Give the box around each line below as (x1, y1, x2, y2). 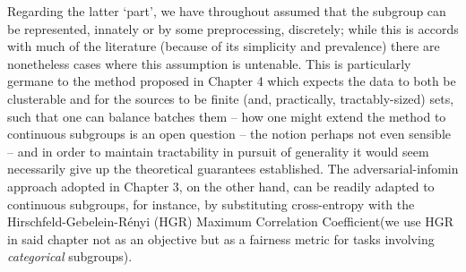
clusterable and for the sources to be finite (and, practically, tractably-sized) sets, (7, 89, 454, 107)
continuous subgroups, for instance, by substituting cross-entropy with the (7, 194, 415, 213)
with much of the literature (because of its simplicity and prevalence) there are (7, 37, 440, 55)
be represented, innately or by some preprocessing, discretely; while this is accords (7, 19, 459, 38)
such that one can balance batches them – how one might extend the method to (7, 106, 446, 125)
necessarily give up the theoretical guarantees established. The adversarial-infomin (7, 159, 459, 178)
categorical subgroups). (7, 247, 133, 266)
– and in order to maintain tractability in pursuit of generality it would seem (7, 141, 429, 160)
